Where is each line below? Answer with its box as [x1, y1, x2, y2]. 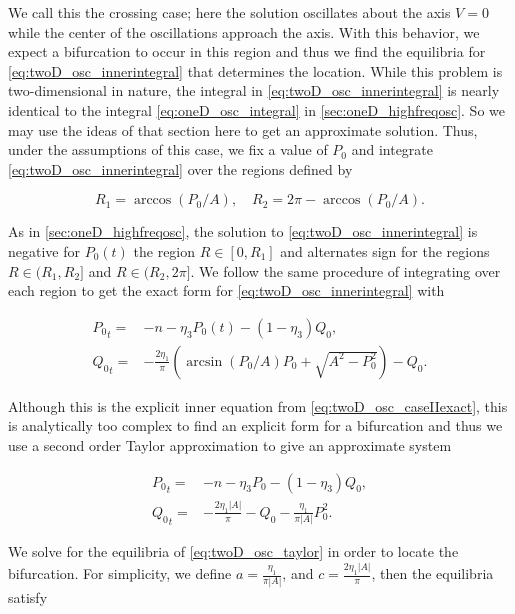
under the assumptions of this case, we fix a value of [8, 139, 328, 160]
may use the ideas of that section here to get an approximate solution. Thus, [8, 119, 478, 140]
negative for [8, 240, 80, 261]
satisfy [8, 586, 48, 607]
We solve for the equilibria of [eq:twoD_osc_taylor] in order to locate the [8, 541, 459, 562]
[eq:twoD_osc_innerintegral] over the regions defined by [8, 158, 353, 179]
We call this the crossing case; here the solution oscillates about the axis [8, 2, 451, 22]
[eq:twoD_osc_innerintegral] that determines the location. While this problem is [8, 60, 503, 81]
